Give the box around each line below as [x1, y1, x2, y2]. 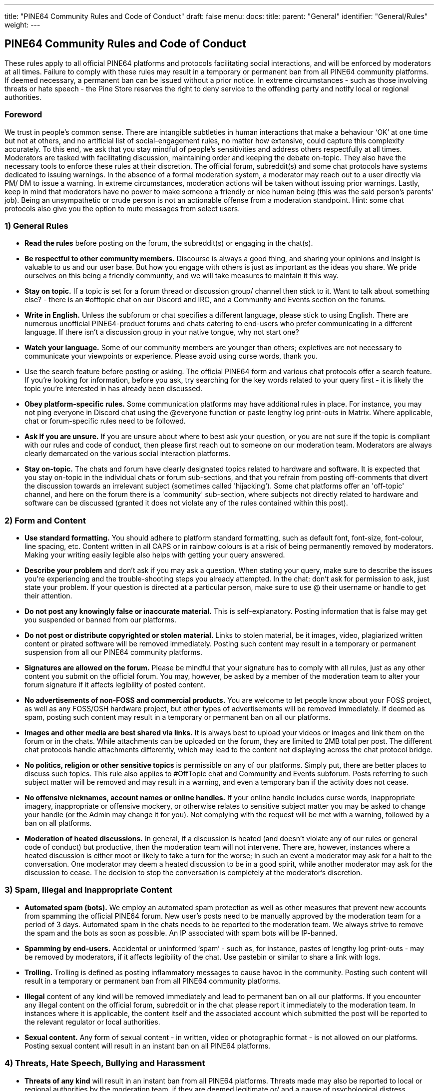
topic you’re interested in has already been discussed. [24, 384, 202, 393]
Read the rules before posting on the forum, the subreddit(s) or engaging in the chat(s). [24, 239, 313, 248]
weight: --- [4, 20, 40, 29]
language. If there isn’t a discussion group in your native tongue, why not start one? [24, 328, 299, 337]
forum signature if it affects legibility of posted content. [24, 680, 206, 689]
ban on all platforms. [24, 819, 92, 828]
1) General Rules [4, 220, 68, 231]
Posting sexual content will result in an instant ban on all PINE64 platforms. [24, 1041, 271, 1050]
